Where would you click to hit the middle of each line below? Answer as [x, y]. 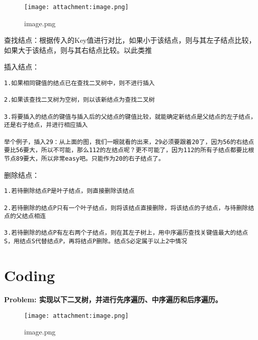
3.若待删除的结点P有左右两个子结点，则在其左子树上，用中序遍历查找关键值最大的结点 [126, 233]
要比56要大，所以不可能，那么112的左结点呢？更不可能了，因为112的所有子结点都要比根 [129, 150]
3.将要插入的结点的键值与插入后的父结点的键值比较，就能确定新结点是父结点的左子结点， [130, 117]
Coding [30, 275]
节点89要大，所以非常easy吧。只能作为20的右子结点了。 [84, 158]
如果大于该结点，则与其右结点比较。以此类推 [78, 50]
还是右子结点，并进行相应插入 [46, 125]
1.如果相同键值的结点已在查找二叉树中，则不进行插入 [79, 83]
